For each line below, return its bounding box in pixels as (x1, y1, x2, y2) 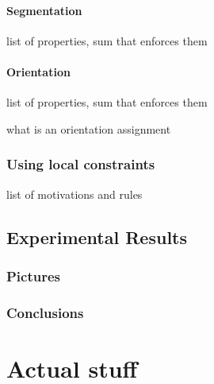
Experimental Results (6, 224, 187, 249)
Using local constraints (6, 154, 155, 174)
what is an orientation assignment (6, 120, 171, 137)
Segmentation (6, 2, 82, 18)
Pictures (6, 266, 61, 285)
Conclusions (6, 302, 84, 322)
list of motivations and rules (6, 185, 143, 202)
